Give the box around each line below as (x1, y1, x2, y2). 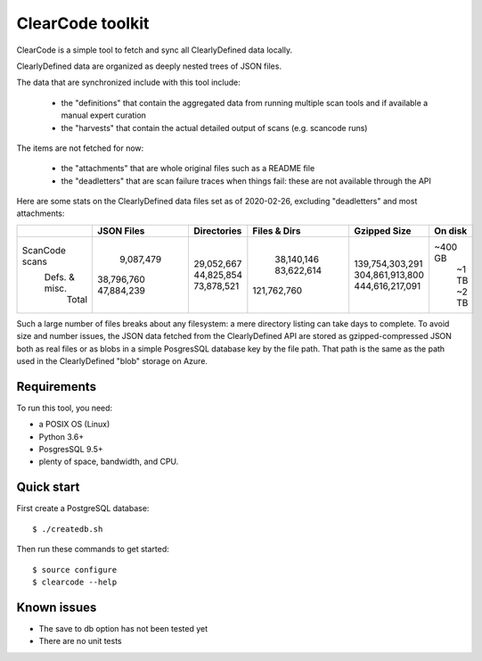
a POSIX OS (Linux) (38, 419, 110, 430)
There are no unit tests (38, 636, 122, 647)
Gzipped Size (354, 224, 412, 236)
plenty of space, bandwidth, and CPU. (38, 456, 179, 467)
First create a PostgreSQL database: (16, 503, 150, 514)
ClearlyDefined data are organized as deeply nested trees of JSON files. (16, 61, 282, 71)
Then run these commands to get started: (16, 544, 169, 555)
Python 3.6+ (38, 431, 85, 442)
